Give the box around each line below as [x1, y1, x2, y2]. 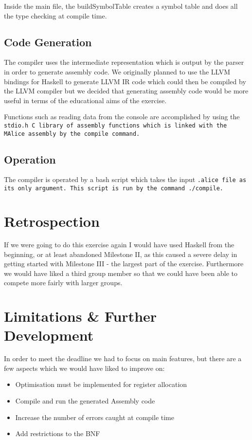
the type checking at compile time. [4, 10, 107, 20]
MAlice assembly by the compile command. [4, 130, 140, 137]
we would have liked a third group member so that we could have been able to [4, 268, 238, 278]
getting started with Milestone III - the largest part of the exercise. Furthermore [4, 258, 244, 269]
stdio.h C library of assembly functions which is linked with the [4, 122, 227, 129]
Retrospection [4, 211, 100, 231]
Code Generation [4, 34, 92, 49]
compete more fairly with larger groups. [4, 277, 123, 288]
